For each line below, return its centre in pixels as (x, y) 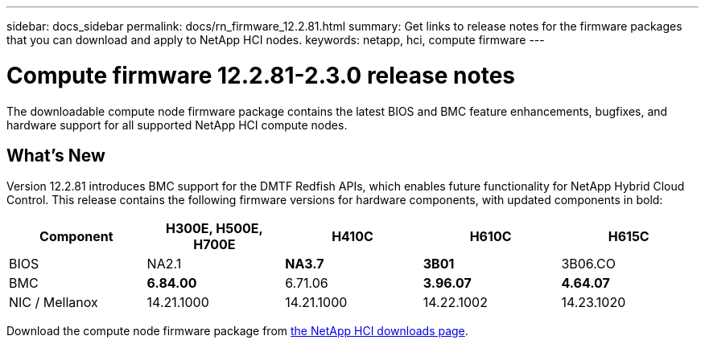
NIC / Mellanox (54, 303)
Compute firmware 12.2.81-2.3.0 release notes (261, 75)
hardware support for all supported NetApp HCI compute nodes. (177, 125)
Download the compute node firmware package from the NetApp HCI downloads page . (237, 331)
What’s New (56, 155)
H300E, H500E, (214, 229)
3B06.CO (589, 264)
